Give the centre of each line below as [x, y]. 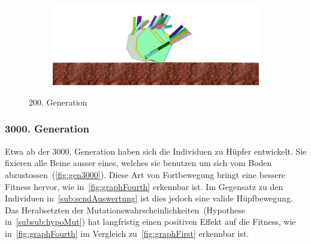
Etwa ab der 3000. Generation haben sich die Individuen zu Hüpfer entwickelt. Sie [156, 151]
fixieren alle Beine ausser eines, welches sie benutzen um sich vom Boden [138, 163]
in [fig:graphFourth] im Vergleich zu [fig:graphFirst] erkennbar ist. [127, 233]
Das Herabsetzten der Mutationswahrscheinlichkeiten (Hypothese [125, 210]
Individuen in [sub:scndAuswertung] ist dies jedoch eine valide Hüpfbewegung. [149, 198]
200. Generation [58, 102]
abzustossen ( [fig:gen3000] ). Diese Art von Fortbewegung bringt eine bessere [145, 174]
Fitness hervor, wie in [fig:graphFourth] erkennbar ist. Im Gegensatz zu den [144, 186]
